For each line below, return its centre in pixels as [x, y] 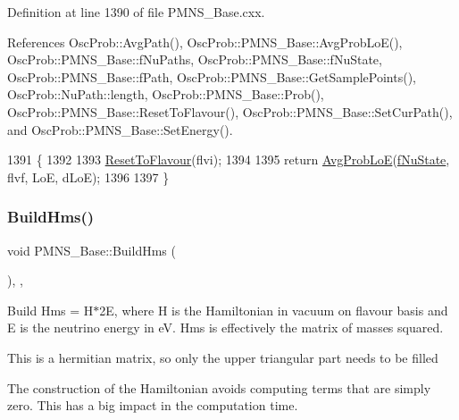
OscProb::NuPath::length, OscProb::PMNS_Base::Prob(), [166, 94]
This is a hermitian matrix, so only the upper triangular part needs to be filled [223, 357]
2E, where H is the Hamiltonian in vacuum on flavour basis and [274, 310]
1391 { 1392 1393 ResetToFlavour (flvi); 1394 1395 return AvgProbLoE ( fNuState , [229, 160]
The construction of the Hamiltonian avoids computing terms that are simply [219, 387]
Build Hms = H [50, 310]
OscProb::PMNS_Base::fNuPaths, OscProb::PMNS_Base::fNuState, [195, 59]
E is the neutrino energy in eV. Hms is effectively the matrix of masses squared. [225, 328]
